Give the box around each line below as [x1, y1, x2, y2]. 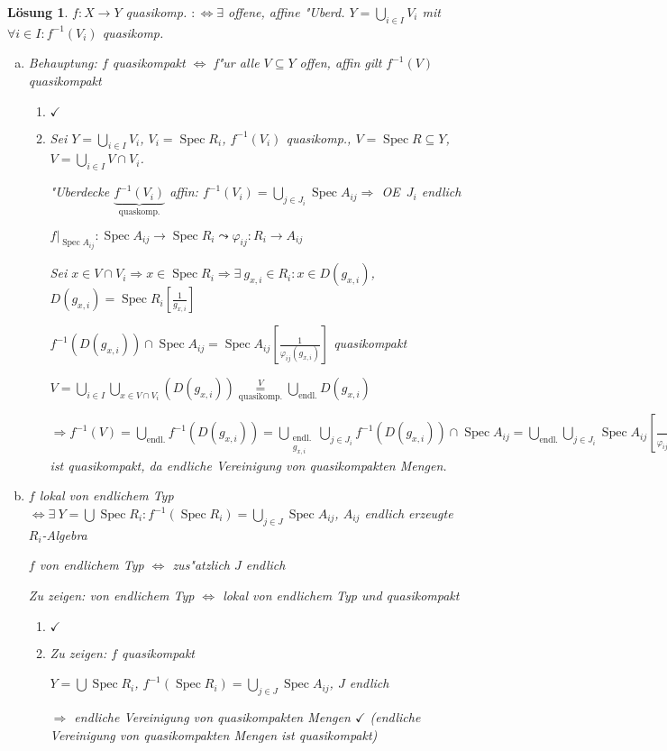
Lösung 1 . [7, 3, 69, 21]
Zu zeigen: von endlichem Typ [28, 586, 195, 605]
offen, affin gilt [299, 53, 382, 72]
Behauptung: [28, 53, 97, 72]
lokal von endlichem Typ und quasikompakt [223, 586, 460, 605]
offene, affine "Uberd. [228, 3, 345, 21]
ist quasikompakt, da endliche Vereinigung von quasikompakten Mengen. [50, 455, 447, 474]
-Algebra [41, 525, 87, 544]
